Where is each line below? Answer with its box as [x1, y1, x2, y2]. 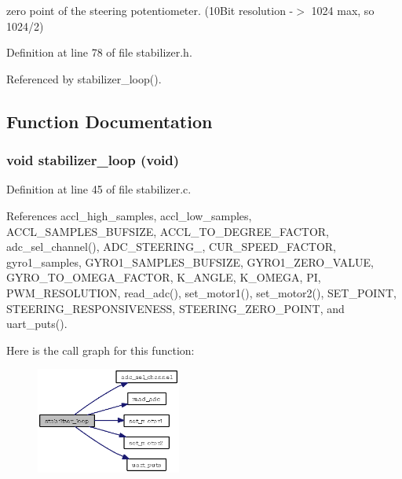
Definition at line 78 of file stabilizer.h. [6, 44, 192, 61]
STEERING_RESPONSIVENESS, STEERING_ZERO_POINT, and [6, 300, 345, 316]
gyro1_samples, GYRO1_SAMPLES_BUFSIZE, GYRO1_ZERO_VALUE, [6, 253, 374, 270]
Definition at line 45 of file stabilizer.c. [6, 181, 192, 197]
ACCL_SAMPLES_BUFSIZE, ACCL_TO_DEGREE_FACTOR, [6, 223, 329, 239]
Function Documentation [6, 109, 213, 133]
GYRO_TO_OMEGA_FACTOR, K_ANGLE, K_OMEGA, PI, [6, 269, 321, 286]
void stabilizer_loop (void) [6, 150, 180, 170]
